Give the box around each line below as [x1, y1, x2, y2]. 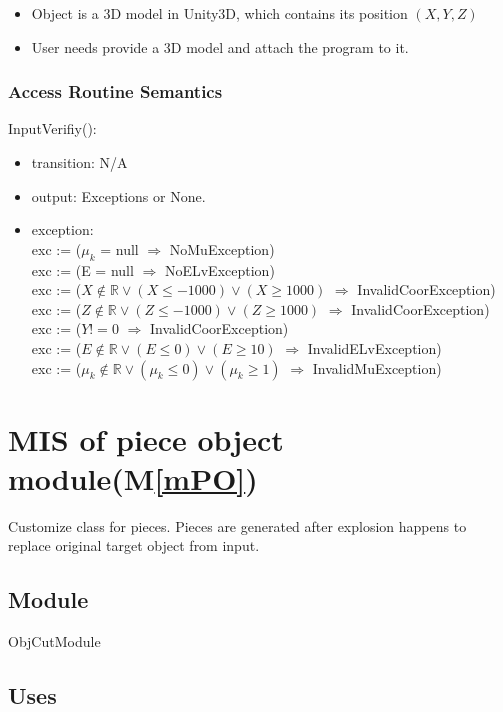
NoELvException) [164, 259, 275, 280]
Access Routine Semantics [8, 79, 223, 104]
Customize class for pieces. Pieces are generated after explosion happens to [8, 515, 467, 536]
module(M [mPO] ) [8, 457, 258, 498]
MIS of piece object [8, 418, 284, 459]
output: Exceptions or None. [31, 185, 206, 206]
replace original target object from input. [8, 535, 260, 556]
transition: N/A [31, 152, 128, 172]
